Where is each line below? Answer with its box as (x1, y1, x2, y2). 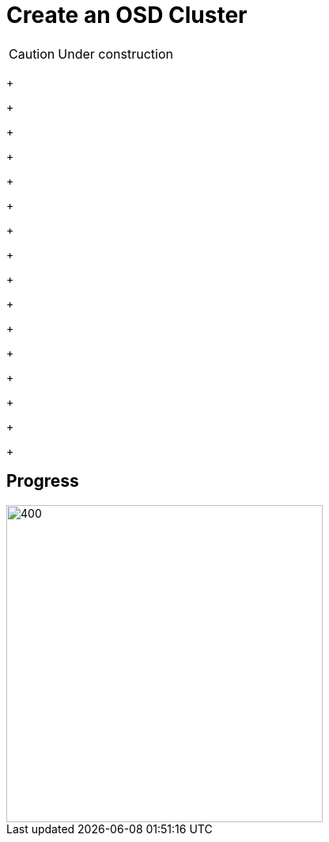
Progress (6, 471, 79, 492)
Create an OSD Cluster (6, 2, 248, 29)
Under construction (58, 45, 173, 62)
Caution (9, 45, 55, 62)
